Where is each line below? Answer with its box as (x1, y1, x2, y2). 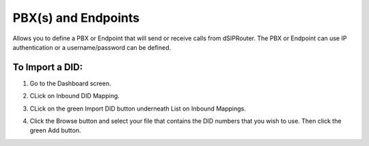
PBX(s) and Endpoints (12, 10, 140, 25)
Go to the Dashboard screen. (29, 79, 111, 87)
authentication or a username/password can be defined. (12, 43, 172, 51)
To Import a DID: (12, 61, 83, 73)
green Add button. (29, 126, 81, 134)
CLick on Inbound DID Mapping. (29, 92, 120, 100)
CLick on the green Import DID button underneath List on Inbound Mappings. (29, 104, 246, 113)
